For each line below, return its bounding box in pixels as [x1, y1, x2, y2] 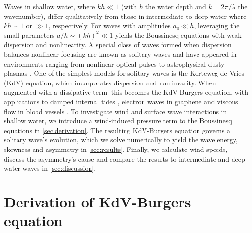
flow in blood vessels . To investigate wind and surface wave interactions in [4, 106, 227, 116]
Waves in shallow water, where [4, 1, 95, 11]
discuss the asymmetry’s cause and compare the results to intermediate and [4, 153, 230, 164]
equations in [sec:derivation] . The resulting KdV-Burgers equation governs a [4, 125, 231, 135]
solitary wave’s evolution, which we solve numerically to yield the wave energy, [4, 134, 238, 145]
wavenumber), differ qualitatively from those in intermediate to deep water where [4, 11, 247, 21]
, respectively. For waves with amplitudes [48, 20, 171, 31]
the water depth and [145, 1, 206, 11]
